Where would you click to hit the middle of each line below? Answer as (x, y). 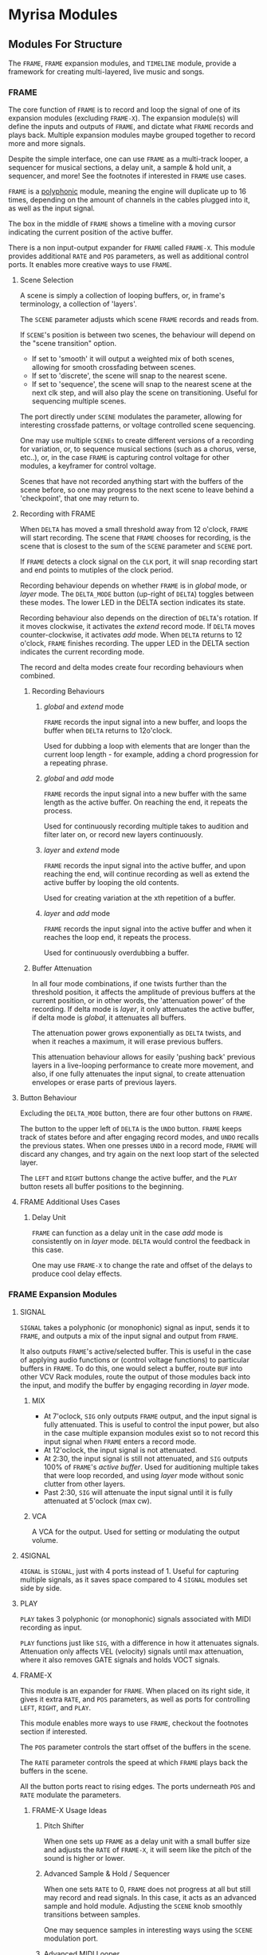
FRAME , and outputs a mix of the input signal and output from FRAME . (129, 1335)
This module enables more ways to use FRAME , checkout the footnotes (134, 1723)
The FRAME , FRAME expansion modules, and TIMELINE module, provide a (122, 63)
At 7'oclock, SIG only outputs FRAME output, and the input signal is (150, 1416)
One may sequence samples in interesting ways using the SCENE (148, 1929)
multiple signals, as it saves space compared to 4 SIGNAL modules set (133, 1579)
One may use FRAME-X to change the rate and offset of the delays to (142, 1265)
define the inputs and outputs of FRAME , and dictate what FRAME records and (131, 127)
